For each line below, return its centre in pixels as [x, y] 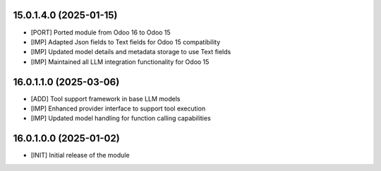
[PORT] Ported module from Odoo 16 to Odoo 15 [101, 32]
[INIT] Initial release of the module [80, 156]
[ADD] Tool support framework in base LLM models [105, 99]
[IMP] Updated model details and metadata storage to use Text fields [131, 52]
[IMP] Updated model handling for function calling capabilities [121, 118]
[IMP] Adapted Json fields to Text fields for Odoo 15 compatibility [126, 42]
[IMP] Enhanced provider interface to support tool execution [118, 108]
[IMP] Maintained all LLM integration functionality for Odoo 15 [120, 62]
